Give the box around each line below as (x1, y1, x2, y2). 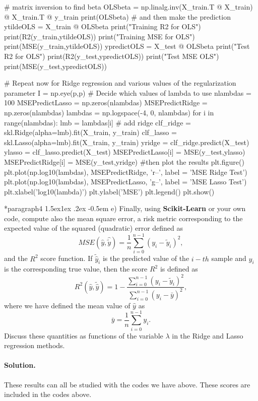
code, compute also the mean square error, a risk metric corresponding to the (4, 213, 243, 223)
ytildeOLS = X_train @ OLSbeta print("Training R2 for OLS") (4, 21, 201, 32)
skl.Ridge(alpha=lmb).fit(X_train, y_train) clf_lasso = (4, 127, 177, 138)
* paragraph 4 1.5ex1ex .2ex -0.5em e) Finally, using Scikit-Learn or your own (4, 203, 246, 214)
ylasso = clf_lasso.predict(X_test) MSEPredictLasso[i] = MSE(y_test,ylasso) (4, 147, 245, 157)
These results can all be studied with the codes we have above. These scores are (4, 379, 250, 389)
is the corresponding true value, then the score (4, 263, 148, 274)
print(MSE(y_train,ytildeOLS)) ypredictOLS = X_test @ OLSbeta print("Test (4, 41, 250, 51)
